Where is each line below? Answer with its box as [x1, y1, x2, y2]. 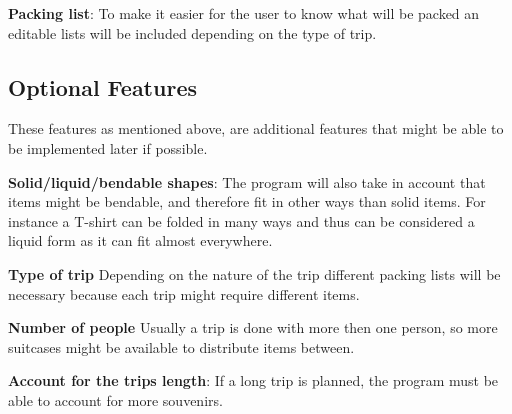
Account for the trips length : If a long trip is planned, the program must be [8, 370, 499, 391]
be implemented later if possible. [8, 137, 208, 158]
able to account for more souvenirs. [8, 389, 223, 410]
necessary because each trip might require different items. [8, 283, 360, 304]
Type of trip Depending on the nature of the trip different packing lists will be [8, 263, 501, 284]
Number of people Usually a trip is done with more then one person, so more [8, 317, 498, 338]
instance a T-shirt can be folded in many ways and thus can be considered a [8, 210, 475, 231]
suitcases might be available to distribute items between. [8, 336, 355, 357]
